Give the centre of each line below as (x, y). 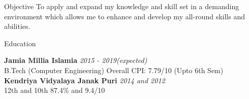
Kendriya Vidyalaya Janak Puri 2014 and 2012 (85, 80)
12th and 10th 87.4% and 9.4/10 (55, 90)
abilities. (17, 26)
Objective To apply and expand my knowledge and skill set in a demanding (122, 6)
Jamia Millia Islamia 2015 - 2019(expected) (76, 60)
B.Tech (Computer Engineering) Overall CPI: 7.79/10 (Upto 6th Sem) (114, 70)
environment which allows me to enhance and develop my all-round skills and (124, 16)
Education (20, 43)
